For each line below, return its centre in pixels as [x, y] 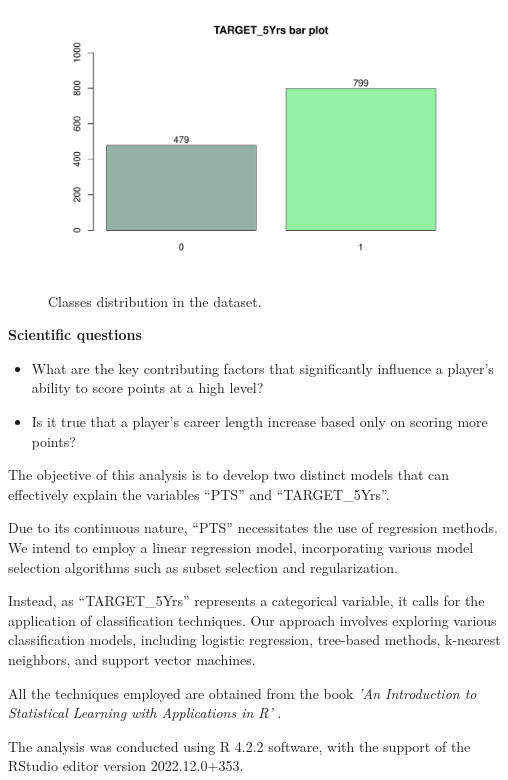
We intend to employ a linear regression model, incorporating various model [241, 547]
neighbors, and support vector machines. [132, 658]
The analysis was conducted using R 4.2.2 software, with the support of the [239, 745]
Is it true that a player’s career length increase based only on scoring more [259, 421]
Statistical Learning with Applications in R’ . [145, 712]
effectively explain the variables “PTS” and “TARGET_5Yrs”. [199, 493]
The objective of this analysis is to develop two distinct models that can [229, 474]
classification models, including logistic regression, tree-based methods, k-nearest [254, 639]
